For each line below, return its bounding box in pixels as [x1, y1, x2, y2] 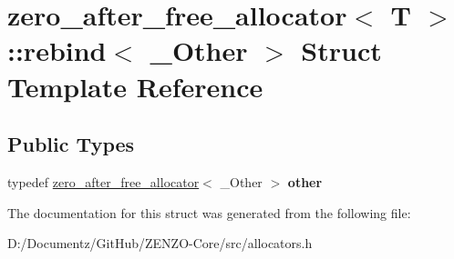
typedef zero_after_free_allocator [7, 172, 200, 191]
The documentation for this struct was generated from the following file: [7, 203, 411, 222]
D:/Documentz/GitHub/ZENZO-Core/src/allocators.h [7, 234, 313, 253]
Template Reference [7, 67, 263, 105]
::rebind [7, 32, 107, 69]
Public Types [7, 130, 135, 158]
